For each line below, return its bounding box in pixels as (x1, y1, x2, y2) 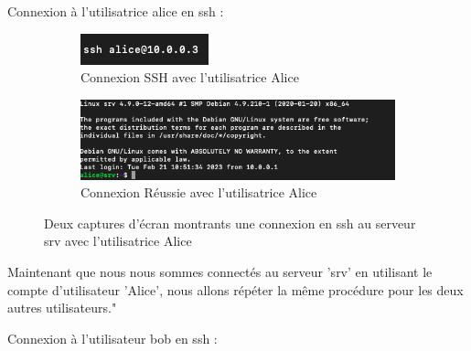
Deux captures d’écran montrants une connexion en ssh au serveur (44, 213, 416, 232)
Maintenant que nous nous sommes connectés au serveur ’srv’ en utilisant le (7, 262, 433, 281)
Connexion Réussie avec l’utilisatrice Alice (80, 183, 317, 202)
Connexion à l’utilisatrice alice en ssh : (7, 2, 224, 20)
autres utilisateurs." (7, 298, 117, 317)
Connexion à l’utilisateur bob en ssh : (7, 328, 218, 347)
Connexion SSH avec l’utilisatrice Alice (80, 68, 299, 87)
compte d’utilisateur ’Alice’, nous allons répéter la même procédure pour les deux (7, 280, 464, 299)
